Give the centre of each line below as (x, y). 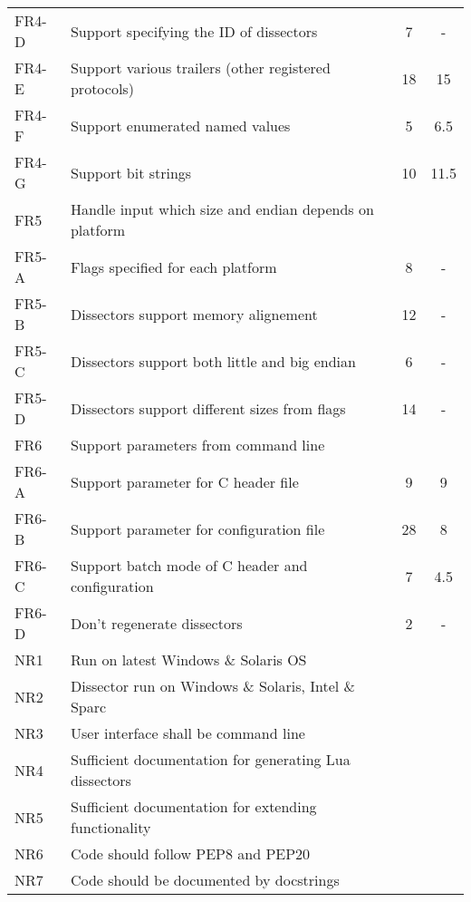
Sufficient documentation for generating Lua (210, 759)
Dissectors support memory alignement (194, 314)
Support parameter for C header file (184, 481)
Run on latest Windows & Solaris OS (188, 660)
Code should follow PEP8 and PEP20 (190, 854)
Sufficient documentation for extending (193, 806)
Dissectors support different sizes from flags (208, 408)
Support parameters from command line (197, 445)
